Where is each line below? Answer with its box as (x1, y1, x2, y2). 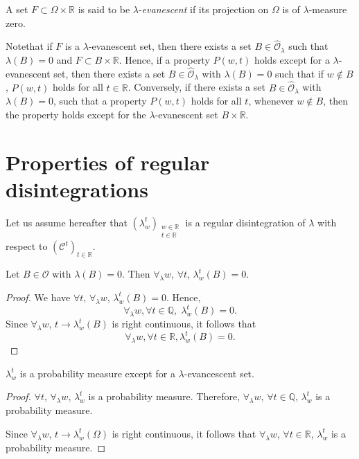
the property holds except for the (6, 107, 146, 121)
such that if (275, 66, 324, 80)
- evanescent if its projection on (138, 2, 269, 16)
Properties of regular (6, 147, 210, 176)
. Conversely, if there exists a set (128, 80, 265, 94)
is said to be (78, 2, 130, 16)
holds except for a (254, 53, 330, 66)
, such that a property (53, 93, 147, 108)
